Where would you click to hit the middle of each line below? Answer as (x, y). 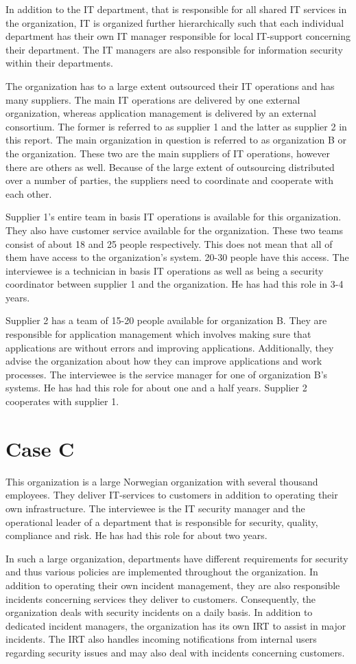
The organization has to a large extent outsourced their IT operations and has (170, 85)
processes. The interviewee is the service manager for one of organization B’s (167, 374)
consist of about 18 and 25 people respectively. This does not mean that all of (169, 243)
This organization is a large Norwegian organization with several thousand (162, 481)
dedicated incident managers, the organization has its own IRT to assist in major (176, 625)
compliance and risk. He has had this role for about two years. (137, 535)
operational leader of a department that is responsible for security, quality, (162, 522)
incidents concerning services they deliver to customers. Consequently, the (161, 598)
